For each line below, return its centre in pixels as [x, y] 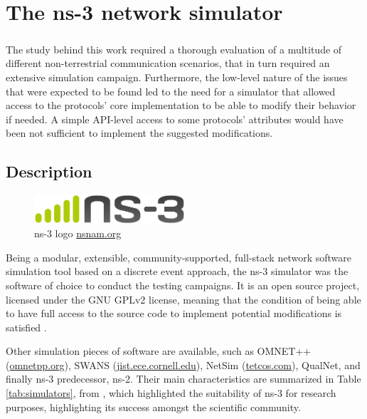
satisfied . [26, 327]
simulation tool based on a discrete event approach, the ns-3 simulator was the [177, 271]
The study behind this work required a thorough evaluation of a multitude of [174, 49]
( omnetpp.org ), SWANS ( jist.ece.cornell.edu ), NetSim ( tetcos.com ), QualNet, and [183, 364]
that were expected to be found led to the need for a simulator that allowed [171, 91]
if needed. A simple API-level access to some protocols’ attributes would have [175, 119]
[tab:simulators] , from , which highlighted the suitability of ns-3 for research [171, 393]
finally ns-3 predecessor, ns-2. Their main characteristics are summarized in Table [183, 379]
